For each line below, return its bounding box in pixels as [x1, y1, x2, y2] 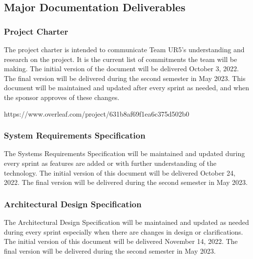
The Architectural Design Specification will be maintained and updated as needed [4, 217, 249, 227]
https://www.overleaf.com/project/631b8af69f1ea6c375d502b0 [4, 108, 190, 119]
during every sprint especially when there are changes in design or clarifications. [4, 226, 243, 237]
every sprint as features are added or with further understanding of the [4, 158, 217, 168]
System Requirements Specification [4, 129, 146, 141]
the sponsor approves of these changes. [4, 92, 120, 102]
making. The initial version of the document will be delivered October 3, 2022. [4, 63, 239, 74]
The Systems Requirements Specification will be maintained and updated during [4, 148, 245, 159]
